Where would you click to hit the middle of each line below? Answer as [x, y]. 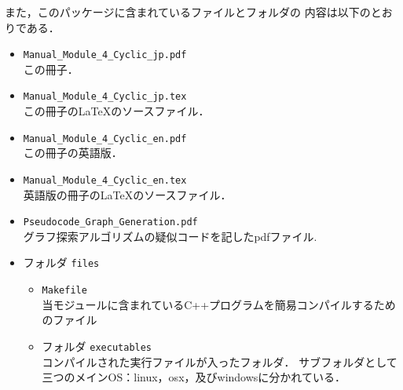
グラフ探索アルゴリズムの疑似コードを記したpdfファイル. [170, 236]
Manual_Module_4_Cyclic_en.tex [105, 180]
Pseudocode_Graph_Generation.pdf [110, 222]
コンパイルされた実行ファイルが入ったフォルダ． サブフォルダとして [220, 361]
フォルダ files [61, 262]
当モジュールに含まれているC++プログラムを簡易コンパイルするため [219, 304]
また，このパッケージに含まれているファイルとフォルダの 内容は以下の [188, 12]
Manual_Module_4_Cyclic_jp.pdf [105, 55]
